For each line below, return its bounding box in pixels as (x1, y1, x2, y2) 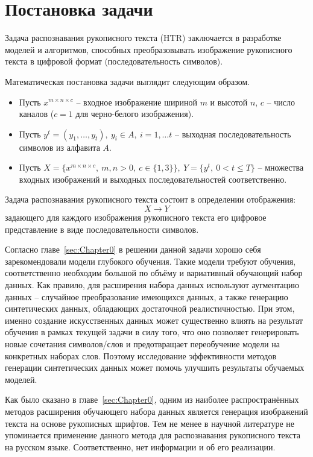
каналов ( (19, 107, 54, 120)
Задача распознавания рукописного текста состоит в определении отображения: (5, 193, 296, 206)
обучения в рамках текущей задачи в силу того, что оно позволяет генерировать (5, 326, 299, 338)
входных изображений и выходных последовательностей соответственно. (19, 172, 287, 185)
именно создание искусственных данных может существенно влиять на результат (5, 314, 303, 326)
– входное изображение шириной (76, 95, 197, 108)
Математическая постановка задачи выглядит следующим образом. (5, 75, 250, 87)
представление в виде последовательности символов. (5, 222, 199, 235)
